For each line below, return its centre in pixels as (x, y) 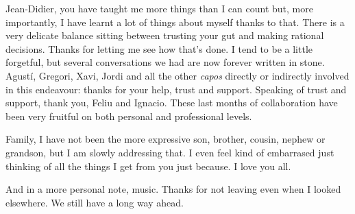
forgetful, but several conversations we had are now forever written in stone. (165, 62)
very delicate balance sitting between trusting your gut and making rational (165, 35)
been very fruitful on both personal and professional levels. (129, 116)
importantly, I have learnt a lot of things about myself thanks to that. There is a (175, 22)
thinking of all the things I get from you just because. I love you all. (148, 166)
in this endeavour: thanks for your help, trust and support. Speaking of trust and (176, 89)
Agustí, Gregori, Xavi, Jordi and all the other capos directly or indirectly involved (177, 75)
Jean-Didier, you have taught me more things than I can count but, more (159, 8)
